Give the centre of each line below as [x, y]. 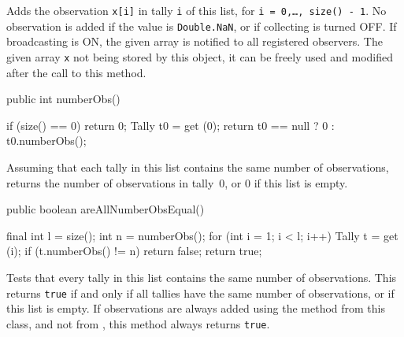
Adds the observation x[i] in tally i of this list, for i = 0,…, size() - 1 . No [196, 10]
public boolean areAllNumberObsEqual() [106, 209]
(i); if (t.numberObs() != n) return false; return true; [134, 251]
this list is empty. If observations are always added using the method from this [196, 308]
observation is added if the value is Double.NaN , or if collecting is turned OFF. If [202, 26]
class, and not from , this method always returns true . [138, 323]
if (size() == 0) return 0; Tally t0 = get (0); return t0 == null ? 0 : [170, 125]
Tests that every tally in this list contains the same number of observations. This [202, 277]
